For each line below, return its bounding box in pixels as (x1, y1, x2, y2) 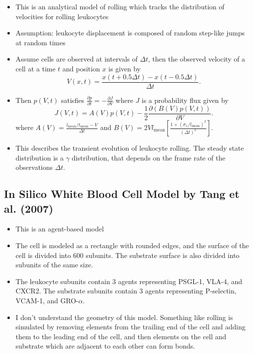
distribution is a (15, 152, 64, 162)
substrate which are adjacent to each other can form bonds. (15, 341, 195, 351)
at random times (15, 37, 66, 47)
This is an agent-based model (15, 224, 104, 234)
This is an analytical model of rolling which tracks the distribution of (15, 1, 224, 11)
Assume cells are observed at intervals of (15, 54, 138, 64)
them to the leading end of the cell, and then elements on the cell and (15, 331, 226, 341)
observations (15, 162, 53, 172)
